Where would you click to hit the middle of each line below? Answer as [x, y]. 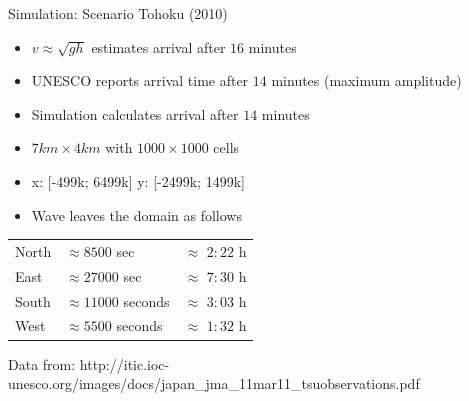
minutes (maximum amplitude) [366, 80]
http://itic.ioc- [124, 363]
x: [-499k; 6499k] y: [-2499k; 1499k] [138, 180]
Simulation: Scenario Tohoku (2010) [118, 13]
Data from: [42, 363]
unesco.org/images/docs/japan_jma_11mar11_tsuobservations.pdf [214, 383]
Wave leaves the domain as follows [136, 214]
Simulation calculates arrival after [135, 113]
